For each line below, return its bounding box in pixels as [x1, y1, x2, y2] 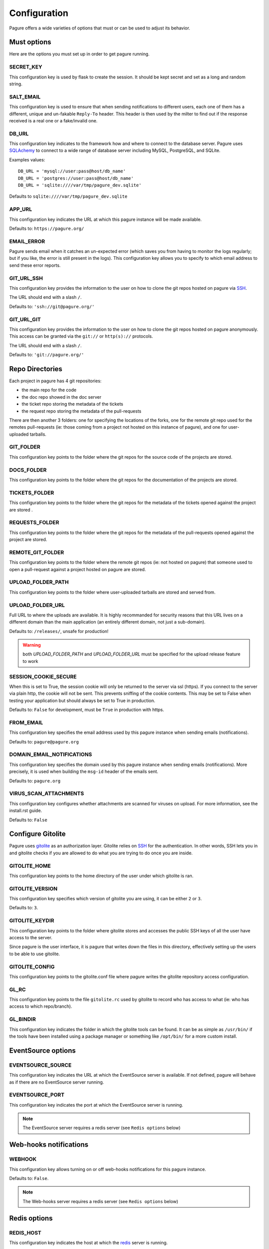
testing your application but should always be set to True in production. [9, 697, 155, 703]
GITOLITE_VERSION [9, 885, 58, 892]
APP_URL [9, 206, 32, 213]
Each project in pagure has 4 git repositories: [9, 378, 102, 384]
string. [9, 80, 22, 87]
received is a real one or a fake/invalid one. [9, 117, 98, 123]
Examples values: [9, 156, 45, 162]
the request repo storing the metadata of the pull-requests [21, 408, 141, 414]
